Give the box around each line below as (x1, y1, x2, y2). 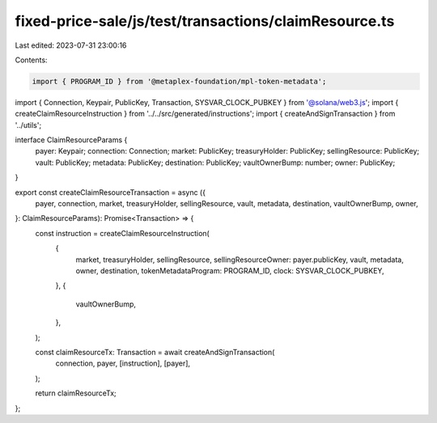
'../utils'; (15, 120, 42, 129)
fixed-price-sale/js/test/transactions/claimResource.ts (15, 12, 395, 30)
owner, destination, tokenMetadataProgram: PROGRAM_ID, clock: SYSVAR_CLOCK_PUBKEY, (75, 265, 384, 275)
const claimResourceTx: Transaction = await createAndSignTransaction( (35, 347, 275, 357)
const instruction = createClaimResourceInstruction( (35, 228, 210, 238)
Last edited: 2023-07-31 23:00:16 (15, 40, 127, 50)
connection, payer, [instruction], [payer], (55, 358, 190, 368)
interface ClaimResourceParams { (15, 135, 128, 145)
